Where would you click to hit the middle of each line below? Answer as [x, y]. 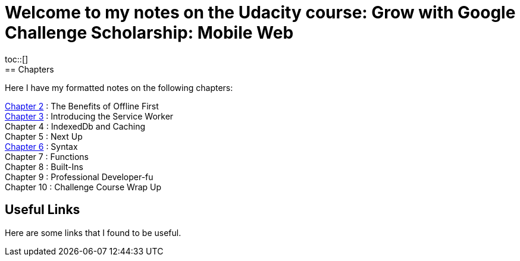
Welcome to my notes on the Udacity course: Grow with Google [260, 12]
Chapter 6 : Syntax [41, 146]
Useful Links [43, 210]
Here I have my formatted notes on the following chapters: [119, 87]
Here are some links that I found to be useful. [93, 232]
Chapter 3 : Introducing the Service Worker [89, 116]
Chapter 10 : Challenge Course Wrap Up [83, 187]
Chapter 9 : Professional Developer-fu [79, 177]
